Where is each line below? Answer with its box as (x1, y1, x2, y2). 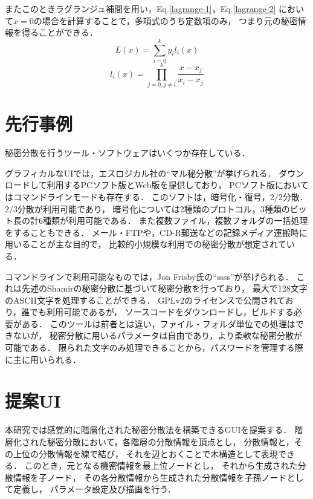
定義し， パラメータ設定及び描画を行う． (13, 483, 176, 495)
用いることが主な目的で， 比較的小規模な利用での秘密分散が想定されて (5, 238, 286, 250)
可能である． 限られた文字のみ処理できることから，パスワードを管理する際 (5, 341, 303, 354)
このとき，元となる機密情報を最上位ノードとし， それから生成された (24, 459, 298, 472)
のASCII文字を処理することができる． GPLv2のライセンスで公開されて (5, 293, 285, 306)
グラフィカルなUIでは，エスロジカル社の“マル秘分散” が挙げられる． (5, 166, 276, 179)
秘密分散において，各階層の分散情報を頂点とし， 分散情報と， (47, 435, 294, 448)
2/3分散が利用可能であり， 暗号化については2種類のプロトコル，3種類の (5, 202, 290, 215)
